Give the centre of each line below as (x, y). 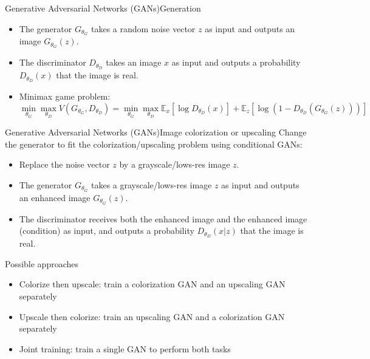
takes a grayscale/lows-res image (152, 185)
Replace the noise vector (64, 164)
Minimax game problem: (65, 96)
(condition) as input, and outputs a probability (107, 231)
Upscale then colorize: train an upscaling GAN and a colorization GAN (152, 316)
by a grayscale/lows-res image (175, 164)
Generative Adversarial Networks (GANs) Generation (103, 8)
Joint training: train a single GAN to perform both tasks (125, 348)
